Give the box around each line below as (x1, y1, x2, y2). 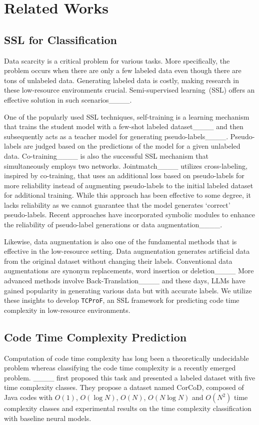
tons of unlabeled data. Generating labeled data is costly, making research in (4, 75, 239, 85)
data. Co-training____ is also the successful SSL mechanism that (4, 150, 209, 161)
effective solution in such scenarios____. (4, 94, 132, 105)
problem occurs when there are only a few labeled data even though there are (4, 65, 241, 76)
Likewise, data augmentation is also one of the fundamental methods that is (4, 236, 237, 246)
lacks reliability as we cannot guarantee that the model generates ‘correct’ (4, 199, 230, 210)
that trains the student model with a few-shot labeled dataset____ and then (4, 121, 243, 132)
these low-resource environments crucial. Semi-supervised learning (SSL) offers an (4, 85, 255, 95)
